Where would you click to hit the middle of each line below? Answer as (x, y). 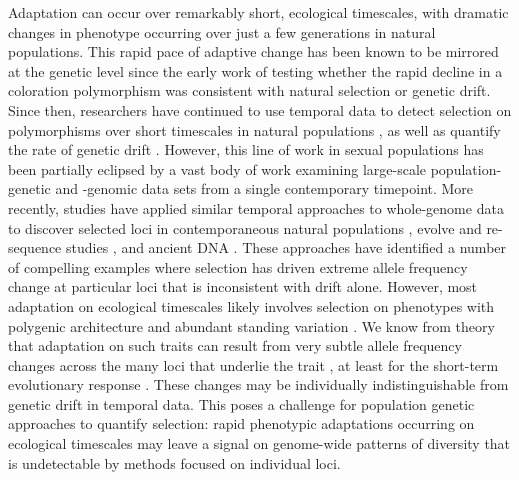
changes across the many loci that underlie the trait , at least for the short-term (253, 364)
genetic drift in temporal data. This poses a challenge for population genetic (241, 403)
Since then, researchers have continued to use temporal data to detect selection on (260, 109)
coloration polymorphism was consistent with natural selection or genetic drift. (249, 90)
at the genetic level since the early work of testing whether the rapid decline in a (255, 70)
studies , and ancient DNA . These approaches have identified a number (286, 247)
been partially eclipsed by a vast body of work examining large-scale (217, 168)
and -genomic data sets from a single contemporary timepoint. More (264, 188)
